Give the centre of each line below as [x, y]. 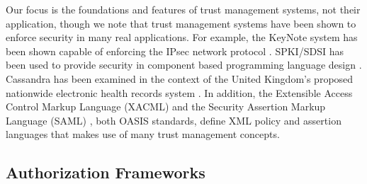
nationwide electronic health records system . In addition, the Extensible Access [179, 92]
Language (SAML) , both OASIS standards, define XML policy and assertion [174, 120]
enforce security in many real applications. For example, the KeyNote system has [182, 37]
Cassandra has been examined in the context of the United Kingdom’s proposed [180, 78]
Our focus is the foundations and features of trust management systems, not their [183, 9]
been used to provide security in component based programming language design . [184, 65]
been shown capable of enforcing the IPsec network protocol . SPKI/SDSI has [175, 51]
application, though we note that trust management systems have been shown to [181, 23]
